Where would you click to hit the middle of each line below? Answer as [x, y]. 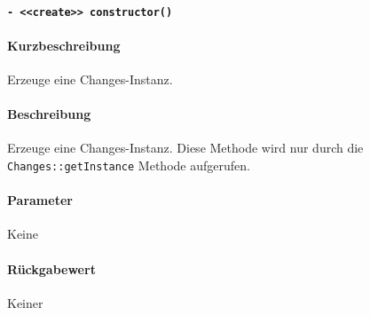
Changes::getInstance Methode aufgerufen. [129, 165]
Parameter [40, 200]
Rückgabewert [51, 268]
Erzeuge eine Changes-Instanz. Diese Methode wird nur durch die [185, 148]
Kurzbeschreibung [64, 45]
